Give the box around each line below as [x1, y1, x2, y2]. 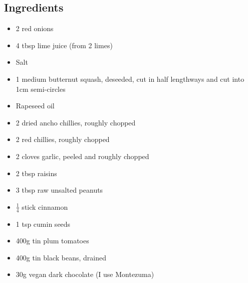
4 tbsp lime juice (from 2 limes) [16, 40, 113, 50]
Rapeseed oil [16, 100, 55, 111]
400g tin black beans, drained [16, 252, 106, 262]
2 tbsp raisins [16, 168, 57, 178]
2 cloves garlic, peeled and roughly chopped [16, 151, 149, 161]
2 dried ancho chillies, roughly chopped [16, 117, 136, 127]
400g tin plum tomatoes [16, 235, 89, 246]
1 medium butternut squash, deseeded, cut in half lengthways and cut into [16, 73, 244, 84]
